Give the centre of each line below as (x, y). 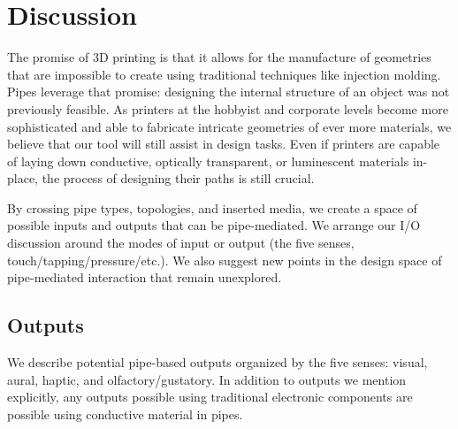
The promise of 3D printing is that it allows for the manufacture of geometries (219, 57)
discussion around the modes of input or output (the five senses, (181, 243)
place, (23, 178)
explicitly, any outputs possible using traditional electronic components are (210, 397)
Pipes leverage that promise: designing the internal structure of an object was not (229, 92)
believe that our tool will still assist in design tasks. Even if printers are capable (224, 144)
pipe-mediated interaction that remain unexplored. (145, 277)
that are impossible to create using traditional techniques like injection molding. (224, 74)
